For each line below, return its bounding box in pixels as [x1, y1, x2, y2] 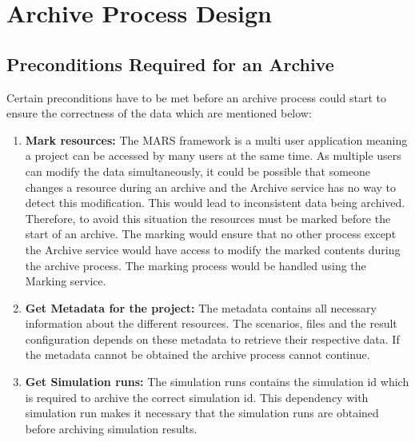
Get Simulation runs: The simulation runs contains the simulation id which [25, 373, 409, 390]
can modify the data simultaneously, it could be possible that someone [25, 162, 371, 179]
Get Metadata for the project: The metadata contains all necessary [25, 299, 377, 316]
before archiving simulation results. [25, 420, 198, 436]
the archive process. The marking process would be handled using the [25, 257, 366, 273]
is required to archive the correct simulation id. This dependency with [25, 388, 369, 405]
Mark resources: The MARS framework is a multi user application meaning [25, 131, 408, 148]
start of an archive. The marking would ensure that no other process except [25, 225, 397, 242]
